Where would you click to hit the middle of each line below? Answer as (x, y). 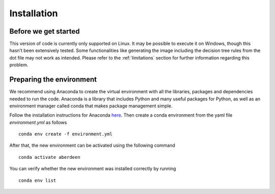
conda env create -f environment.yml (66, 134)
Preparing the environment (53, 80)
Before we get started (45, 31)
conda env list (37, 180)
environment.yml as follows (38, 122)
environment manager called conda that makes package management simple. (91, 106)
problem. (19, 65)
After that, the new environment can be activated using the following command (92, 146)
